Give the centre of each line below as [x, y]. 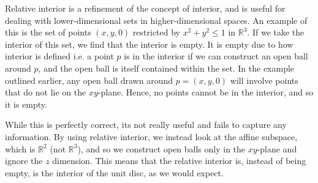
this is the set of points [48, 32]
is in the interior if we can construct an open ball [216, 56]
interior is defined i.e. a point [59, 56]
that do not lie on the [46, 92]
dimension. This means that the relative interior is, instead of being [179, 161]
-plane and [277, 148]
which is [20, 148]
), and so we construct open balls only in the [161, 148]
